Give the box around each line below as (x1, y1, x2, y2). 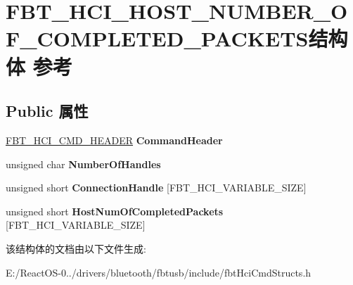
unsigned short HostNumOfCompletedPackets (6, 203, 224, 218)
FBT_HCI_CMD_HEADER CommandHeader (6, 132, 223, 147)
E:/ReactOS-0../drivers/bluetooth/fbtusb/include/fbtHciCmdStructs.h (6, 265, 312, 279)
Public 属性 (6, 100, 89, 122)
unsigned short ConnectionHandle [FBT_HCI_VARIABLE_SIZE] (6, 180, 307, 195)
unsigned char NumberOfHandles (6, 156, 161, 171)
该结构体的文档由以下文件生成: (6, 241, 146, 255)
